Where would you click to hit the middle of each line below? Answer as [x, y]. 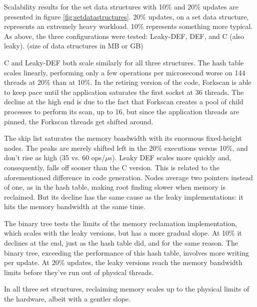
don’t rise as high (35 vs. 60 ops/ [55, 157]
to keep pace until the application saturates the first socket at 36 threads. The [124, 92]
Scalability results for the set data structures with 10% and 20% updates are [121, 6]
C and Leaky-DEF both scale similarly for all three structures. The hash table [124, 62]
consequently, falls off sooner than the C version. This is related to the [112, 167]
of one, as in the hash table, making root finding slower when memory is [115, 187]
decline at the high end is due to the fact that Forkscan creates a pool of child [124, 102]
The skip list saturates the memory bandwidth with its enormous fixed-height [123, 138]
